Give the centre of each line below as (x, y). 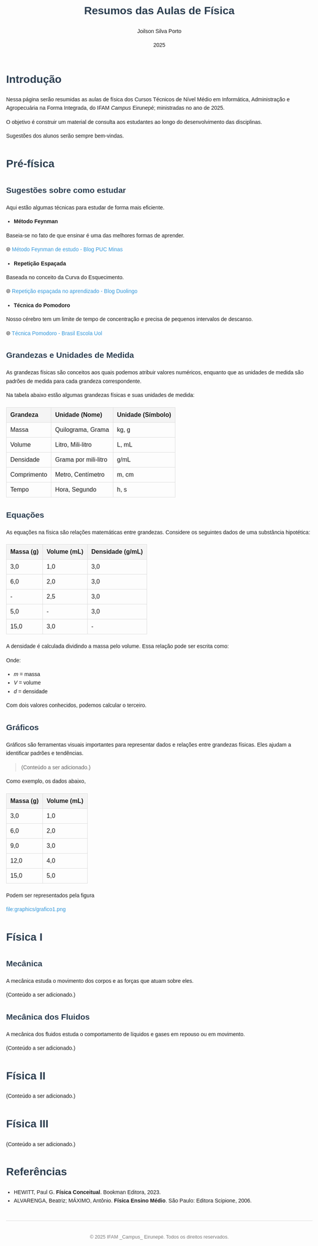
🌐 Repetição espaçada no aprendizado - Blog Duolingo (72, 291)
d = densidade (31, 691)
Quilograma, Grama (82, 429)
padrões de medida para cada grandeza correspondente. (74, 381)
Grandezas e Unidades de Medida (70, 355)
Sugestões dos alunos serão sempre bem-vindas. (65, 136)
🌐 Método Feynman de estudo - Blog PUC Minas (65, 249)
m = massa (27, 674)
